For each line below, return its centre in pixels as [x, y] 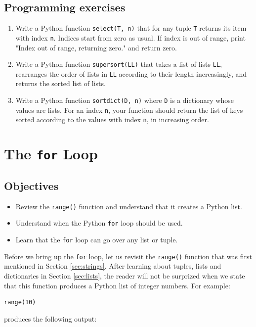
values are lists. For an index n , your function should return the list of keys [129, 110]
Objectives [31, 185]
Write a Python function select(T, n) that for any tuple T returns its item [131, 28]
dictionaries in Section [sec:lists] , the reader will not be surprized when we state [125, 275]
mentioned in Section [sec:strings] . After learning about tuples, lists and [113, 266]
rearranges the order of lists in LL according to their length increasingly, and [131, 73]
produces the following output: [50, 318]
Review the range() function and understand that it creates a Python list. [129, 206]
